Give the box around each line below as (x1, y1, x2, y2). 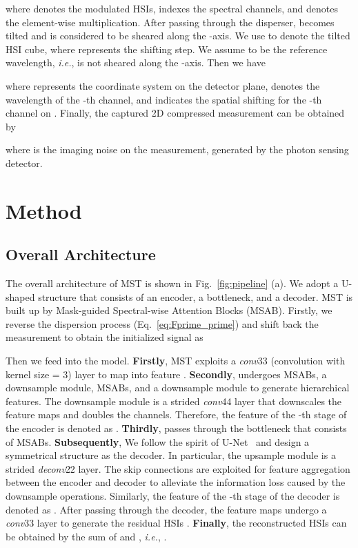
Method (6, 196, 82, 224)
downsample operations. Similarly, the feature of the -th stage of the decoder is (6, 489, 340, 503)
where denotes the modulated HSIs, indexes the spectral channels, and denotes (6, 1, 338, 15)
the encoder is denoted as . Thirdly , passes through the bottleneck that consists (6, 421, 347, 436)
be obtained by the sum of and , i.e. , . (6, 529, 167, 543)
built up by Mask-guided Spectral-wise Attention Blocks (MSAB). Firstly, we (6, 303, 332, 317)
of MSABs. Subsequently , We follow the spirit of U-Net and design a (6, 434, 310, 449)
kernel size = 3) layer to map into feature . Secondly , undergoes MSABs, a (6, 366, 327, 381)
